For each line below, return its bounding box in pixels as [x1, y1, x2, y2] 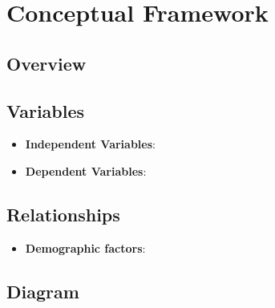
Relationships [6, 201, 120, 226]
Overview [6, 51, 87, 75]
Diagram [6, 278, 79, 303]
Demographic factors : [25, 239, 146, 256]
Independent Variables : [25, 136, 156, 152]
